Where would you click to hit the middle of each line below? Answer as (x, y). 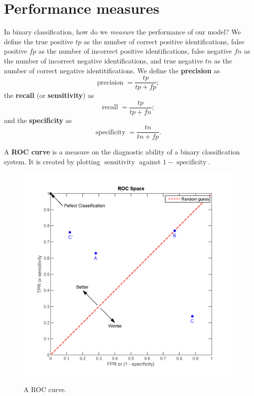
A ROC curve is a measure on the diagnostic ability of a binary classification (122, 152)
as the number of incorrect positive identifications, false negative (135, 51)
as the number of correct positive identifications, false (164, 41)
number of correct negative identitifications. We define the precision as (112, 70)
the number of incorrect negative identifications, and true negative (103, 60)
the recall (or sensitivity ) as (49, 95)
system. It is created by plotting (52, 162)
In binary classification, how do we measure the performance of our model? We (123, 32)
